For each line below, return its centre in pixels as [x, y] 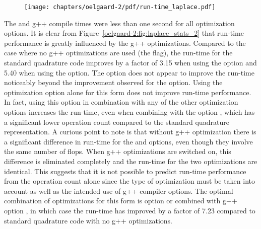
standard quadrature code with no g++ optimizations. [88, 220]
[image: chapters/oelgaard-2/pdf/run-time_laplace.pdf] [120, 7]
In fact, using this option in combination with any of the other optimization [121, 102]
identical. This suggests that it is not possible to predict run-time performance [125, 171]
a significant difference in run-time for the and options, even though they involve [128, 141]
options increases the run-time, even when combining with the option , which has [129, 112]
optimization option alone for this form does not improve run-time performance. [128, 92]
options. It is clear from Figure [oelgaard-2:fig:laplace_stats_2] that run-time [124, 33]
